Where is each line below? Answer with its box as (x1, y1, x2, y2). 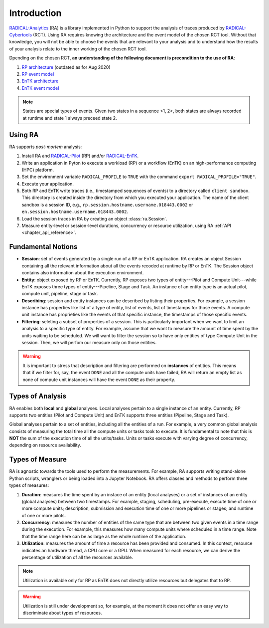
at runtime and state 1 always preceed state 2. (22, 115, 117, 121)
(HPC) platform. (21, 167, 54, 173)
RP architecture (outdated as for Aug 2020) (21, 64, 111, 70)
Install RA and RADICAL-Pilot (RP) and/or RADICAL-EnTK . (21, 153, 139, 159)
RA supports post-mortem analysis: (9, 144, 82, 150)
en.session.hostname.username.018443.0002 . (21, 209, 129, 214)
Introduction (9, 7, 62, 18)
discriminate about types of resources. (22, 610, 102, 616)
